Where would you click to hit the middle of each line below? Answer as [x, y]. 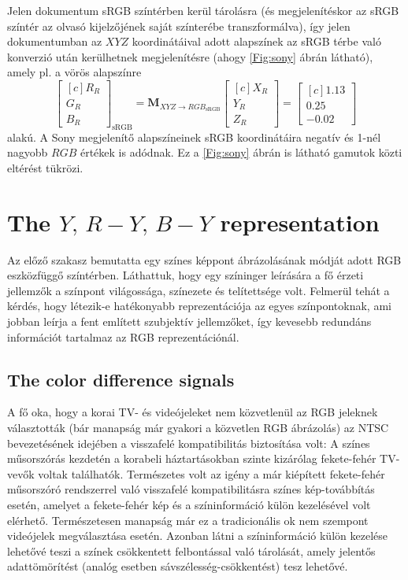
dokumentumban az [55, 41]
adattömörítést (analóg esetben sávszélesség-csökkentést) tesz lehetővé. [178, 566]
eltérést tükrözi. [45, 167]
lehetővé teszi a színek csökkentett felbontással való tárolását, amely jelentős [191, 550]
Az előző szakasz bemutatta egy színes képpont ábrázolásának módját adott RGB [204, 259]
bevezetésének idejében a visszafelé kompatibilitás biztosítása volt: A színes [189, 443]
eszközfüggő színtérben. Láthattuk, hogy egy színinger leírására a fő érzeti [185, 275]
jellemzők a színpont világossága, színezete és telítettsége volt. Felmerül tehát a [198, 290]
